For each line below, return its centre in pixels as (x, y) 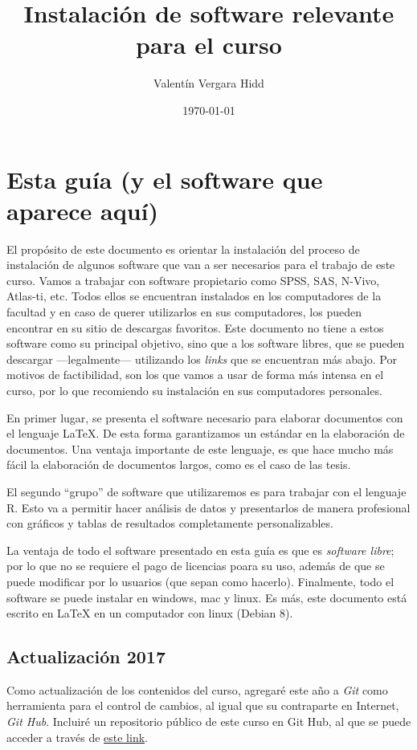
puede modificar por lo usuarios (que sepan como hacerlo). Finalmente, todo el (200, 581)
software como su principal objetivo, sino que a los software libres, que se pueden (206, 343)
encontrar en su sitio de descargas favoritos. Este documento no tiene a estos (195, 327)
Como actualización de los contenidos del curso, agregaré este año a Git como (197, 689)
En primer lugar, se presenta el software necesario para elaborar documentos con (205, 417)
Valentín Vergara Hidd (209, 83)
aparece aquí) (83, 210)
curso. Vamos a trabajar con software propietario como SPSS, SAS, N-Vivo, (193, 280)
